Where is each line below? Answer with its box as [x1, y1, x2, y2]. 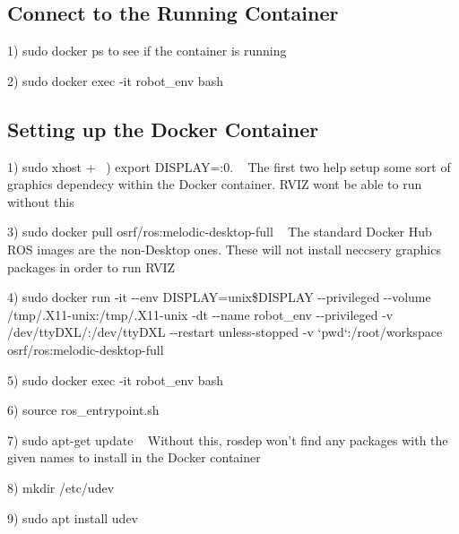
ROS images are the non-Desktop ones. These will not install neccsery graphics [7, 239, 441, 258]
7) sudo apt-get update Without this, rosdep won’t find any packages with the [7, 430, 448, 449]
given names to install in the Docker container [7, 448, 261, 467]
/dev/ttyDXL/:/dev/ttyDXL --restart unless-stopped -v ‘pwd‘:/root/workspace [7, 323, 443, 341]
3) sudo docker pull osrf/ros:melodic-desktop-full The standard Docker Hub [7, 222, 432, 241]
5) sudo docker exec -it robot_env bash [7, 370, 223, 389]
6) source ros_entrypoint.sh [7, 400, 160, 419]
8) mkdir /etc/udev [7, 478, 115, 496]
